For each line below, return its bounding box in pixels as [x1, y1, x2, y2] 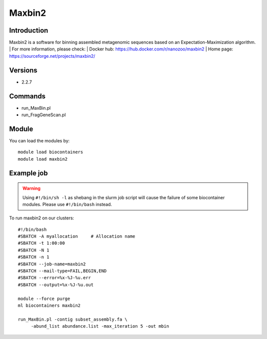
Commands [9, 92, 46, 100]
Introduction [9, 26, 48, 35]
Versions [9, 66, 38, 74]
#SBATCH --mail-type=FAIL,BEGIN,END [18, 268, 107, 274]
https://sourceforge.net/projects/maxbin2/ [9, 53, 95, 59]
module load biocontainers [18, 149, 84, 155]
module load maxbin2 [18, 156, 68, 162]
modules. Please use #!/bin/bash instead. [22, 201, 112, 207]
